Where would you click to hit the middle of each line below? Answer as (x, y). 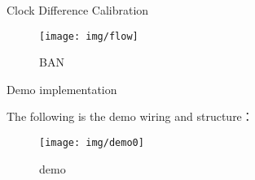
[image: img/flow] (89, 36)
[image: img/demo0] (92, 143)
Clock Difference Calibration (78, 10)
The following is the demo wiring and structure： (130, 116)
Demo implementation (62, 89)
